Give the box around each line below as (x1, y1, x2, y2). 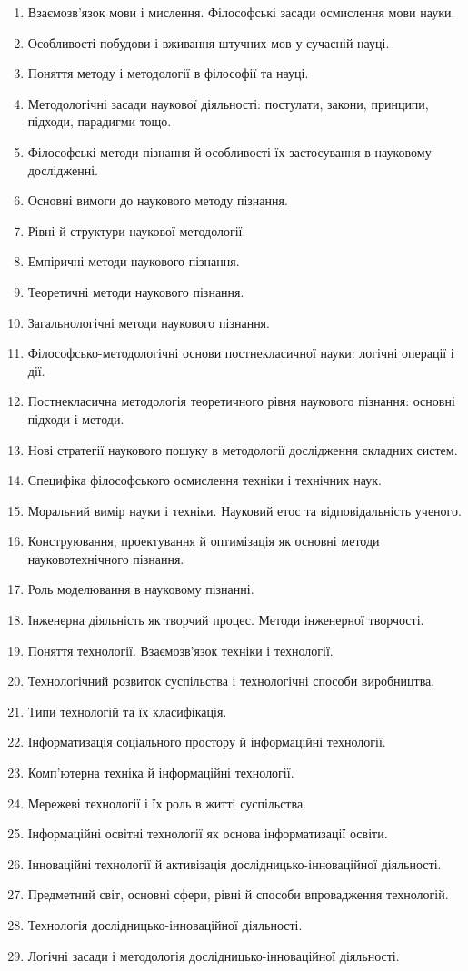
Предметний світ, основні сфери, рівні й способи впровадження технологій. (27, 885, 449, 904)
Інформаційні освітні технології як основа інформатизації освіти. (27, 824, 388, 843)
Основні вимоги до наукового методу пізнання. (27, 191, 288, 210)
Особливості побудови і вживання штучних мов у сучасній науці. (27, 33, 390, 52)
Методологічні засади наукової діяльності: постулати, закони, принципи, (27, 94, 429, 113)
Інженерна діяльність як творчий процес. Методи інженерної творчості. (27, 610, 424, 629)
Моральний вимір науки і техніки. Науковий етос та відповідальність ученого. (27, 500, 462, 520)
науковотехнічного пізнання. (27, 549, 184, 568)
